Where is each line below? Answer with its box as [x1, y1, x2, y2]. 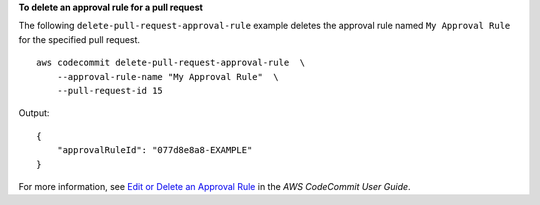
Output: [18, 107, 50, 119]
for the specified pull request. [18, 33, 140, 45]
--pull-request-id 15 [56, 85, 164, 96]
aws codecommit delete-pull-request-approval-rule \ [36, 57, 305, 69]
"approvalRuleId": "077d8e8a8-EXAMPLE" [56, 145, 253, 156]
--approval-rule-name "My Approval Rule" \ [56, 71, 279, 82]
